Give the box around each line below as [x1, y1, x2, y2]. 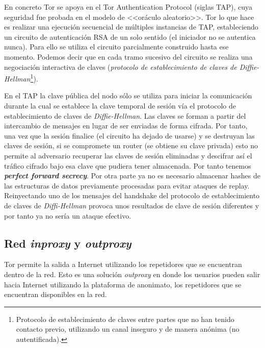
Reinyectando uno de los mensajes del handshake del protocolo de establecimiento [4, 190, 260, 201]
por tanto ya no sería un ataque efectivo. [4, 210, 131, 221]
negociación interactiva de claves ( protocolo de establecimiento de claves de [4, 61, 237, 72]
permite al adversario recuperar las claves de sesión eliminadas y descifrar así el [4, 150, 252, 160]
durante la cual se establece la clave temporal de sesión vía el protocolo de [4, 100, 236, 111]
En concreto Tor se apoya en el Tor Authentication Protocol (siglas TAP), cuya [4, 2, 253, 12]
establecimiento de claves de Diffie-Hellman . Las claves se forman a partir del [4, 110, 246, 121]
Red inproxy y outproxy [4, 235, 131, 251]
